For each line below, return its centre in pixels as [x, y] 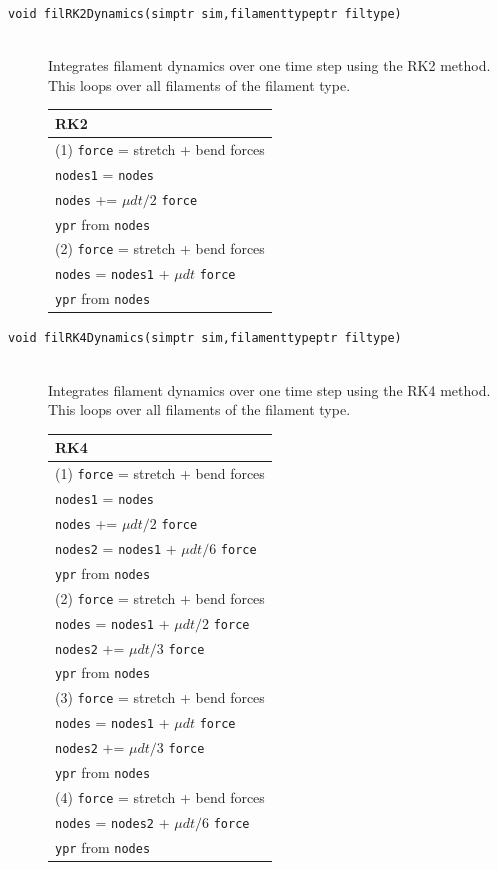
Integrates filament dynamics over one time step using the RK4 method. [269, 389]
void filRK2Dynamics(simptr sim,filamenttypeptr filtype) [205, 14]
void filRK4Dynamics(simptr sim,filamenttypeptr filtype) [205, 338]
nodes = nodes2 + [112, 821]
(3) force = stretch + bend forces [160, 697]
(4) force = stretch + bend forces [160, 796]
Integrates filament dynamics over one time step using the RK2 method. [269, 65]
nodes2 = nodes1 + [116, 547]
